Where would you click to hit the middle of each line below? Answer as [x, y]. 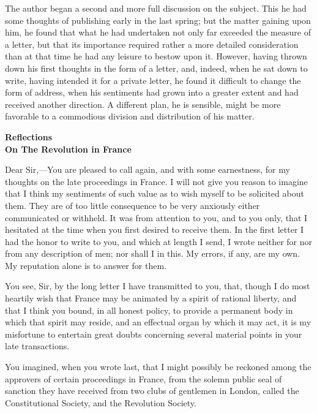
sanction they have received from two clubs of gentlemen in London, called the [152, 391]
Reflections [29, 136]
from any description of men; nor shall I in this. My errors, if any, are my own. [153, 253]
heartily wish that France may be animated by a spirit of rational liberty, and [151, 298]
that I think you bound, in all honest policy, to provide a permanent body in [149, 310]
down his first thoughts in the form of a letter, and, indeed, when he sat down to [156, 68]
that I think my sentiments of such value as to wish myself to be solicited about [155, 193]
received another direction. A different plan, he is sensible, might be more [143, 104]
